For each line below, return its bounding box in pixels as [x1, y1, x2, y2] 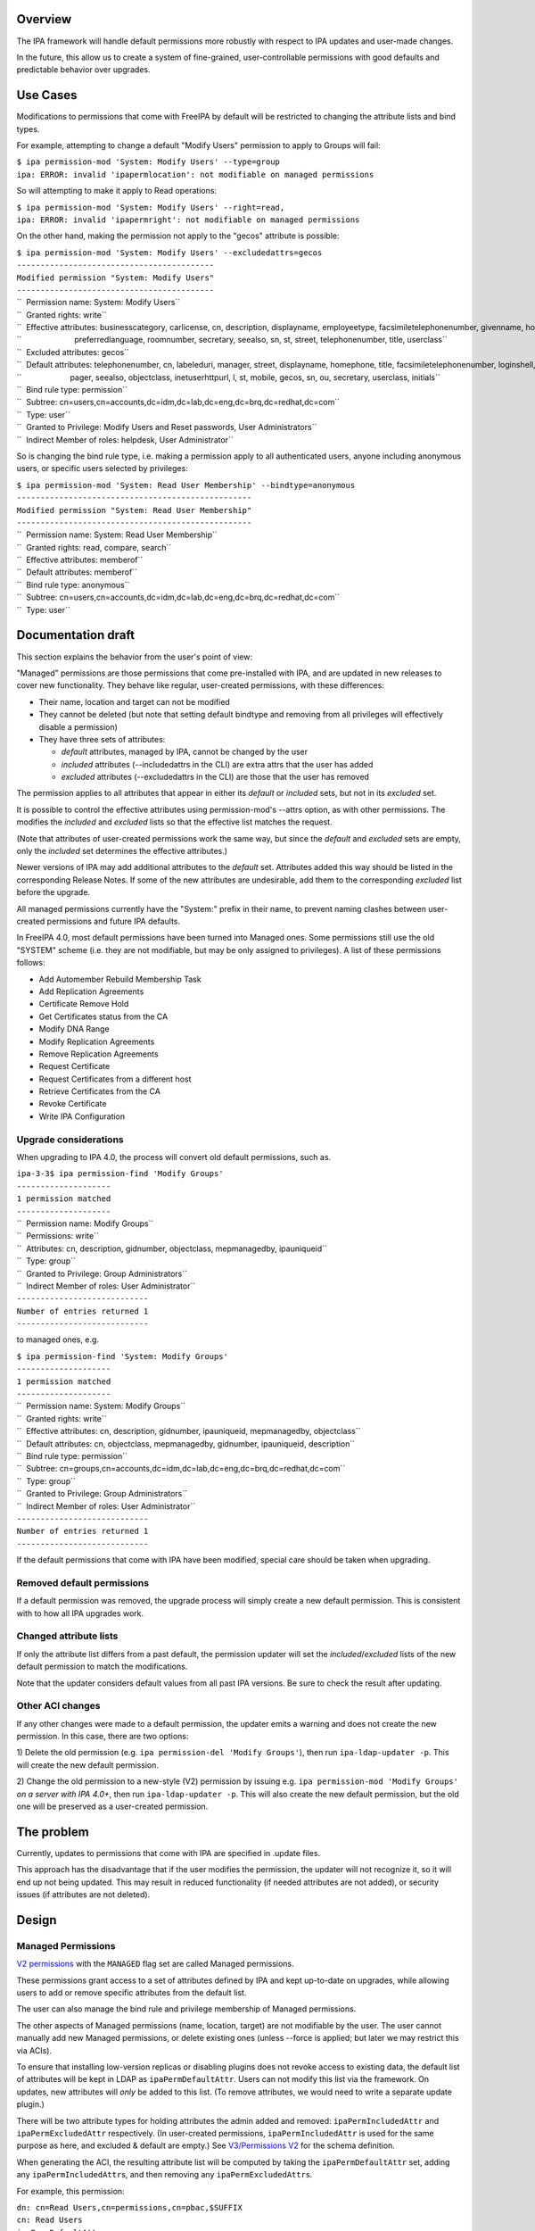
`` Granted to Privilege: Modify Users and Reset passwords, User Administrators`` [16, 422, 317, 433]
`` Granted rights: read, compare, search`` [16, 542, 172, 552]
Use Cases [16, 87, 78, 103]
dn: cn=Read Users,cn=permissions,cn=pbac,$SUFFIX [16, 2202, 243, 2212]
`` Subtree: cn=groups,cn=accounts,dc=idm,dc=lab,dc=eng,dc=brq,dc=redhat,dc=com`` [16, 1464, 346, 1474]
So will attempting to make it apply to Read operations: [16, 186, 218, 196]
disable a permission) [38, 721, 118, 732]
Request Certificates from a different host [38, 1074, 192, 1084]
